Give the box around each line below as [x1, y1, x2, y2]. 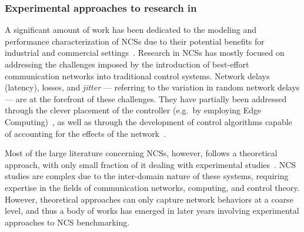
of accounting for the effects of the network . [5, 127, 166, 139]
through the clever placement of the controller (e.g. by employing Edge [5, 104, 262, 116]
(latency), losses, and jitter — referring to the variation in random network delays [5, 81, 300, 93]
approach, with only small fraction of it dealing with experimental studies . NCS [5, 158, 296, 170]
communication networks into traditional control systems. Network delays [5, 69, 270, 82]
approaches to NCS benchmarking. [5, 216, 130, 228]
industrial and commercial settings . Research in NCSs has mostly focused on [5, 46, 285, 59]
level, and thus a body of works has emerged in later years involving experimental [5, 204, 299, 217]
